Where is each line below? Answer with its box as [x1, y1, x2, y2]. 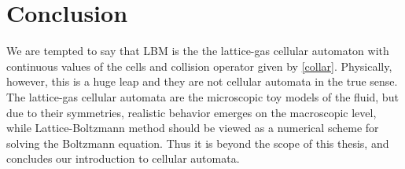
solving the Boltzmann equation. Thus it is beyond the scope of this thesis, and [6, 134, 389, 151]
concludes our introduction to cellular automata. [6, 150, 240, 167]
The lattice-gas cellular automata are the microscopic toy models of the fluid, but [6, 88, 399, 105]
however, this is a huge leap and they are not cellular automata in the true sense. [6, 73, 398, 90]
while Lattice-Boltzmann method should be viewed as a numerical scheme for [6, 119, 379, 136]
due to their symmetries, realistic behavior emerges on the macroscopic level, [6, 104, 377, 120]
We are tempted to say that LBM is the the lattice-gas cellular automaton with [6, 42, 389, 59]
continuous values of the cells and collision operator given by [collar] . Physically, [6, 57, 392, 74]
